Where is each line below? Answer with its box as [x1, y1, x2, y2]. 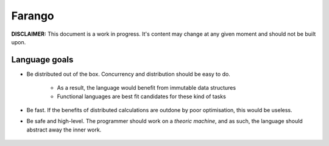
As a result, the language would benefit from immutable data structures [57, 84, 236, 91]
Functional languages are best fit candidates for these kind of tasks [57, 93, 227, 100]
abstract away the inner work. [26, 126, 102, 133]
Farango [11, 9, 54, 22]
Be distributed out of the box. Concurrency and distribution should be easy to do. [26, 70, 231, 78]
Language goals [11, 55, 74, 65]
